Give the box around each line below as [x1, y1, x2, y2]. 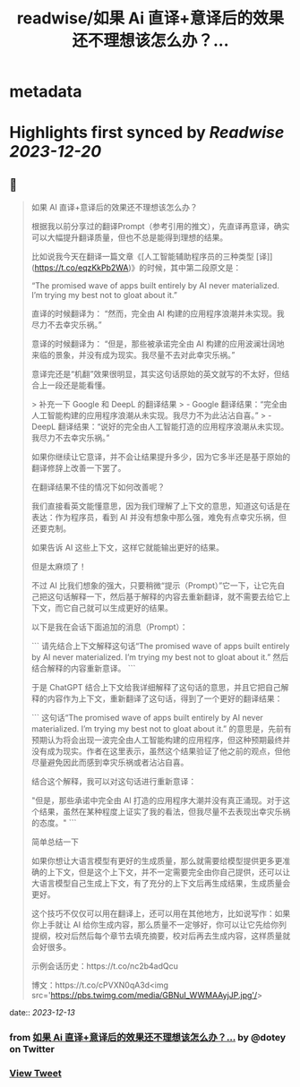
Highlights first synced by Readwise [9, 123, 285, 143]
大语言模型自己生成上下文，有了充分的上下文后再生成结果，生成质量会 [30, 878, 291, 889]
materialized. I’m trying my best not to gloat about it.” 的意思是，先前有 [30, 723, 292, 734]
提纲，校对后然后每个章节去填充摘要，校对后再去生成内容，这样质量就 [30, 930, 291, 941]
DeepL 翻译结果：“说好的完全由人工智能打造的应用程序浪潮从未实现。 [30, 422, 289, 432]
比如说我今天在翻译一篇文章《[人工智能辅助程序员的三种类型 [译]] [30, 252, 273, 262]
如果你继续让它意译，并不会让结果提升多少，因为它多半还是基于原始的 [30, 451, 291, 462]
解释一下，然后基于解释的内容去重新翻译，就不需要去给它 [70, 592, 283, 603]
